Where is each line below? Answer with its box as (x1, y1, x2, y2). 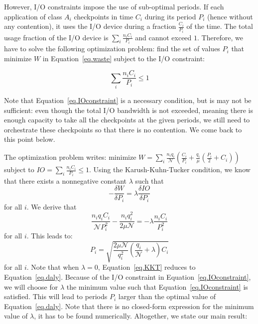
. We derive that (26, 201, 77, 212)
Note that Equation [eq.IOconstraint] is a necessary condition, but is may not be (4, 95, 252, 106)
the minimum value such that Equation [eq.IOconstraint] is (66, 281, 248, 292)
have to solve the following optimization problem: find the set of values (4, 43, 220, 54)
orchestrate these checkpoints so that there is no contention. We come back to (4, 124, 242, 134)
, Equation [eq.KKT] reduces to (98, 262, 196, 272)
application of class (4, 11, 62, 21)
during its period (144, 11, 196, 21)
